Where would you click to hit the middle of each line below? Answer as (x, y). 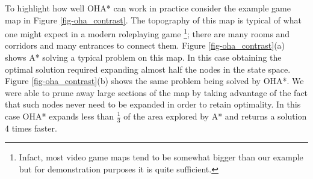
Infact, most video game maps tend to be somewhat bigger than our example (161, 157)
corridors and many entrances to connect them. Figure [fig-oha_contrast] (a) (145, 45)
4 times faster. (31, 128)
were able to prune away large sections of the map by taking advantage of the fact (156, 92)
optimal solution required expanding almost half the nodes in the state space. (148, 69)
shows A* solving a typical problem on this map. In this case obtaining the (143, 57)
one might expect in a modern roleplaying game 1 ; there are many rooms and (147, 33)
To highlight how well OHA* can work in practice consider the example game (148, 8)
